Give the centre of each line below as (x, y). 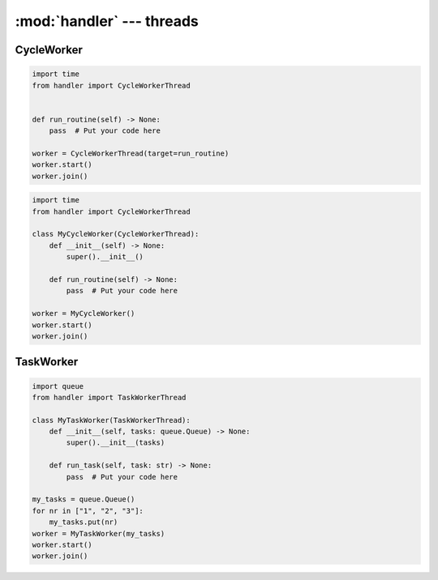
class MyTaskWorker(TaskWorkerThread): (111, 420)
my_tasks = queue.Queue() (84, 499)
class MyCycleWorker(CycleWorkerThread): (116, 234)
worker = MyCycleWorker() (84, 313)
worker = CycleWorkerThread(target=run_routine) (131, 153)
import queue (58, 386)
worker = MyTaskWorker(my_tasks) (99, 533)
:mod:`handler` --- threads (107, 21)
